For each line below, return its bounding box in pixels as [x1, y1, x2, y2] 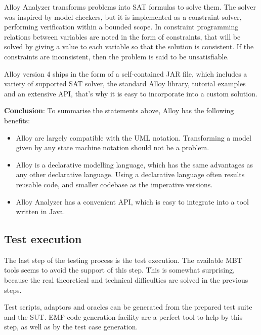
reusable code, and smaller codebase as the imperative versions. [16, 179, 213, 189]
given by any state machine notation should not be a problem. [16, 142, 209, 153]
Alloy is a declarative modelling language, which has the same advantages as [16, 159, 253, 170]
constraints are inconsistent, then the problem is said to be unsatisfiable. [4, 51, 229, 61]
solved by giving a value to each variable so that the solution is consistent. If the [4, 41, 254, 52]
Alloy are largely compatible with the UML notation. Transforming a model [16, 132, 251, 143]
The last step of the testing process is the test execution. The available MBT [4, 254, 242, 265]
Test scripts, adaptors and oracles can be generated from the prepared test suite [4, 301, 252, 312]
